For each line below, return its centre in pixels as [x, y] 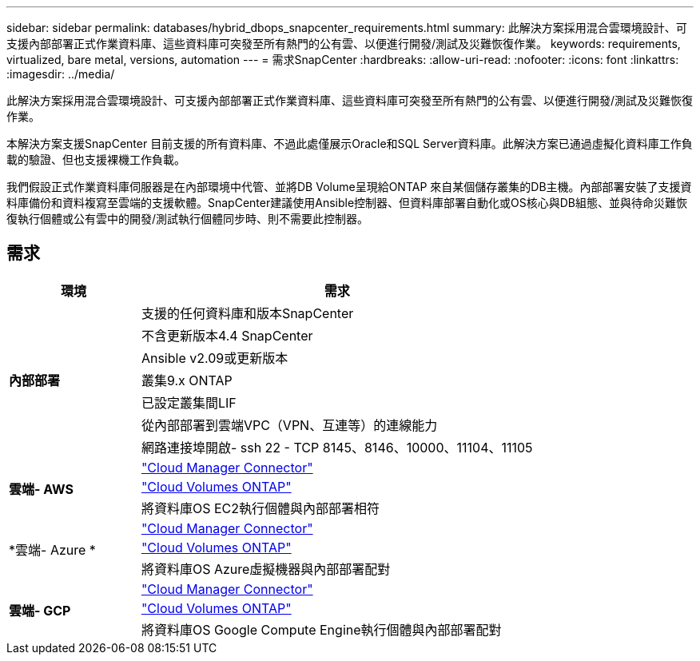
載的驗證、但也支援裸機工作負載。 [96, 159]
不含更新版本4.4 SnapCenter [227, 335]
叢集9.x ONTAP [187, 380]
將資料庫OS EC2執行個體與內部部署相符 [260, 508]
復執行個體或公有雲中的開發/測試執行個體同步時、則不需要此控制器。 [188, 219]
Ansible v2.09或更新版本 [215, 358]
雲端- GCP [40, 610]
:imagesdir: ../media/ [61, 74]
